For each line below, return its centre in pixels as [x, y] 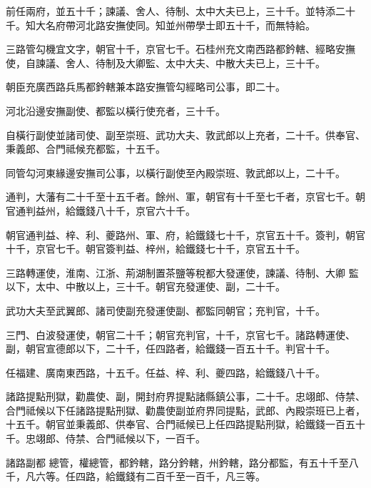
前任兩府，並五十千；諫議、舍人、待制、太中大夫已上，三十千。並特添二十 [181, 11]
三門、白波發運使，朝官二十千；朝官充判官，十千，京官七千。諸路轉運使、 [181, 334]
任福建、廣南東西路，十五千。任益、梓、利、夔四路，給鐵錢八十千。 [166, 372]
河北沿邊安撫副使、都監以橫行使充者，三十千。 [116, 110]
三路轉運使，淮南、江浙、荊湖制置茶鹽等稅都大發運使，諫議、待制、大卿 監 [182, 272]
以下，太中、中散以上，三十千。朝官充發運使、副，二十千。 [146, 286]
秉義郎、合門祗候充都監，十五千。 [86, 149]
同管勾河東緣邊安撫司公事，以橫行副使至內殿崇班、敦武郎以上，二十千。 [176, 172]
